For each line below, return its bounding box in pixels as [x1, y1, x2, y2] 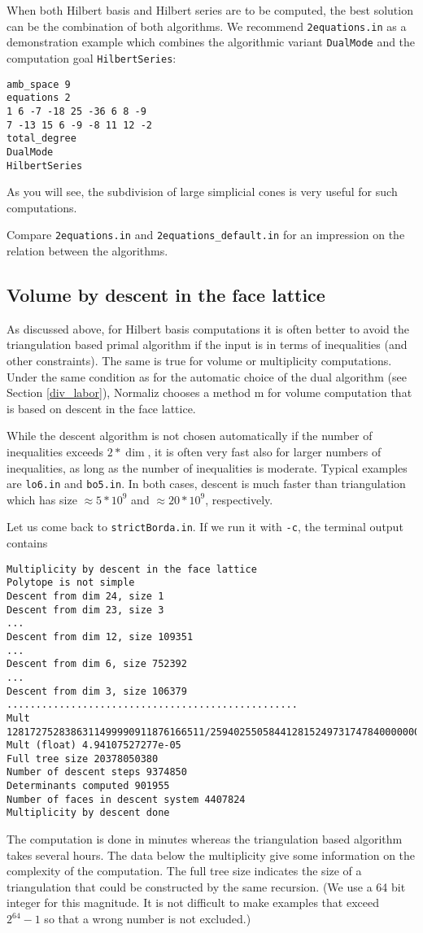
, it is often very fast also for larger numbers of [147, 443, 382, 460]
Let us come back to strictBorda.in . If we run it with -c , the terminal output [7, 518, 403, 535]
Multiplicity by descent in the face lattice [7, 563, 257, 575]
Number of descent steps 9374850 [7, 766, 187, 778]
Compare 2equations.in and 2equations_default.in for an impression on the [7, 226, 405, 243]
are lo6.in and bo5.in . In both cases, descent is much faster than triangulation [7, 475, 406, 492]
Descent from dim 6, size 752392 [7, 658, 187, 670]
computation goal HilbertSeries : [7, 49, 177, 66]
